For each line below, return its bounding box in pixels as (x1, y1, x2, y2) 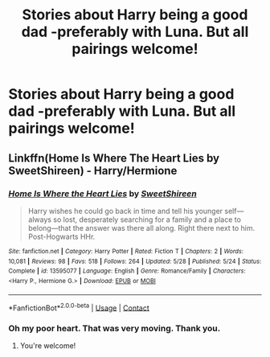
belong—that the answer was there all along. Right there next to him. (27, 223, 256, 232)
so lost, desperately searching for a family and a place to (53, 215, 241, 224)
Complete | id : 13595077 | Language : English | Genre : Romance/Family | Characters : (8, 267, 247, 275)
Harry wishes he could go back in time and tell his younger (27, 206, 223, 215)
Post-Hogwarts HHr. (27, 232, 96, 241)
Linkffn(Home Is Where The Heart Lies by (8, 151, 219, 165)
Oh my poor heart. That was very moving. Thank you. (8, 323, 221, 334)
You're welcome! (19, 341, 76, 351)
